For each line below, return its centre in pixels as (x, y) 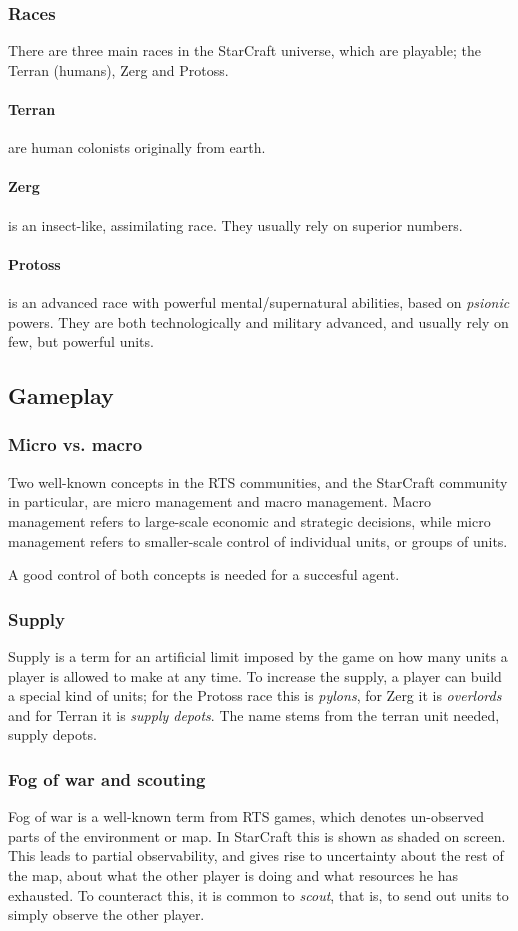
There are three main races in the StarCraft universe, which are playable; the (244, 50)
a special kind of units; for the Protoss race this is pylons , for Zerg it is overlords (255, 695)
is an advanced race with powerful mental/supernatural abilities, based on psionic (259, 301)
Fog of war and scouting (107, 778)
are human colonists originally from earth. (137, 147)
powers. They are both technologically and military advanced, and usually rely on (258, 321)
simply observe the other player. (106, 914)
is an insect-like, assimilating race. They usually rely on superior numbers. (235, 224)
